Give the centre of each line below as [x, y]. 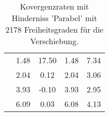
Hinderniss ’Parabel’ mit [54, 18]
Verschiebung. [54, 41]
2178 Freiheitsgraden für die [54, 29]
